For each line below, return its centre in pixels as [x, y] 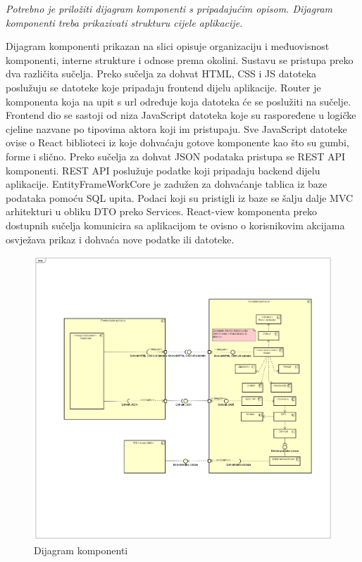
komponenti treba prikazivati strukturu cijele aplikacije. [124, 22]
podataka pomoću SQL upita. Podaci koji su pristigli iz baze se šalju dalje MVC [180, 197]
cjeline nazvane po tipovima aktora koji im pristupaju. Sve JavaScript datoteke [176, 128]
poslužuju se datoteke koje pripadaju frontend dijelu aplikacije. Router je [163, 87]
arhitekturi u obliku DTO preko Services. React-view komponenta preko [162, 211]
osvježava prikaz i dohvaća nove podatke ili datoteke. [120, 239]
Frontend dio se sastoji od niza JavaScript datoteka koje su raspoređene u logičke [181, 115]
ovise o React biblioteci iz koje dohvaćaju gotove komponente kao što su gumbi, [177, 142]
